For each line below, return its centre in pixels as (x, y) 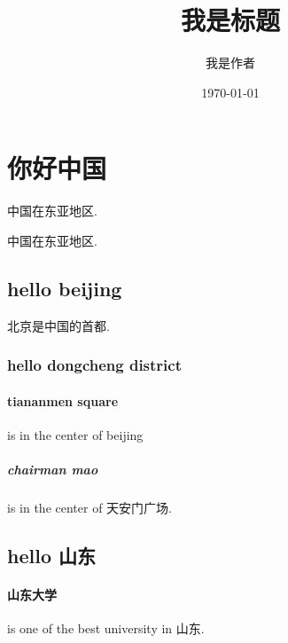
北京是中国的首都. (58, 325)
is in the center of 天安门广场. (90, 508)
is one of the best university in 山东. (106, 628)
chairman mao (53, 470)
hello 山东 (52, 556)
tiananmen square (63, 400)
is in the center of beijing (75, 434)
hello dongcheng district (94, 365)
